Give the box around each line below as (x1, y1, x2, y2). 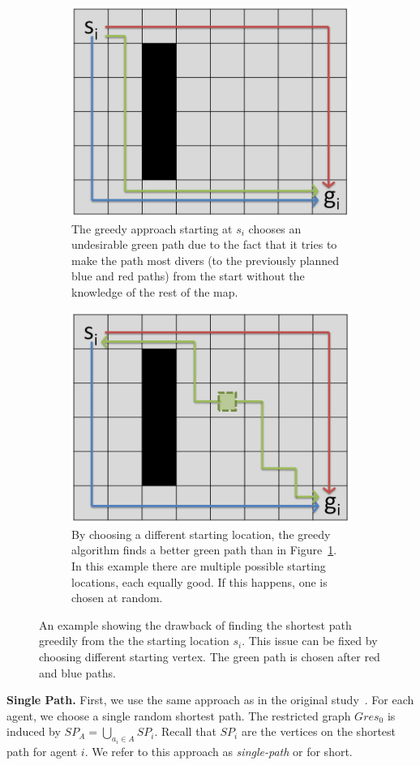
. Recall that (154, 723, 216, 740)
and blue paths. (39, 664, 116, 681)
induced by (6, 723, 61, 740)
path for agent (6, 742, 78, 759)
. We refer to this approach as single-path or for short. (84, 742, 353, 759)
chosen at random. (71, 589, 163, 606)
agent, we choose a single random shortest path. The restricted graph (6, 707, 351, 724)
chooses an (248, 220, 302, 237)
